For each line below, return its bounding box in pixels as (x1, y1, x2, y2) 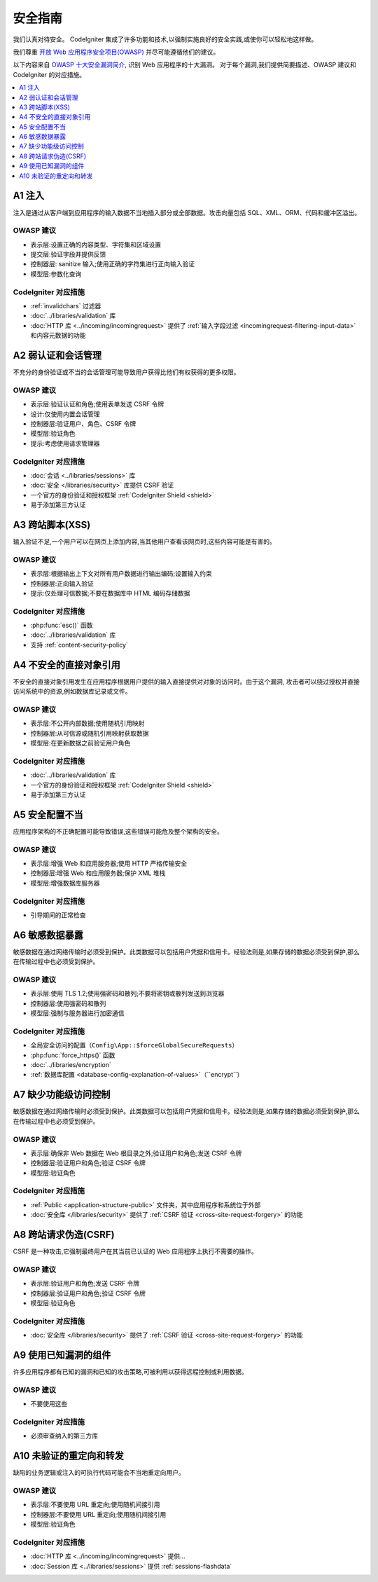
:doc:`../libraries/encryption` (30, 1061, 112, 1069)
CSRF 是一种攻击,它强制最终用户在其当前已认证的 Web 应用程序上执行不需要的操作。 (13, 1247, 258, 1256)
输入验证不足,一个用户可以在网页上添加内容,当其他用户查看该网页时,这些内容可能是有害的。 (13, 537, 276, 546)
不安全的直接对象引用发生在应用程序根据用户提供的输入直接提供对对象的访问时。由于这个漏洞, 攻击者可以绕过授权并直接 (13, 677, 360, 686)
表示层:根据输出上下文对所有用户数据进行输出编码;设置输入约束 (30, 570, 213, 578)
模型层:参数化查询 (30, 270, 82, 278)
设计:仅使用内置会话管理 (30, 410, 101, 418)
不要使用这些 (30, 1400, 68, 1408)
